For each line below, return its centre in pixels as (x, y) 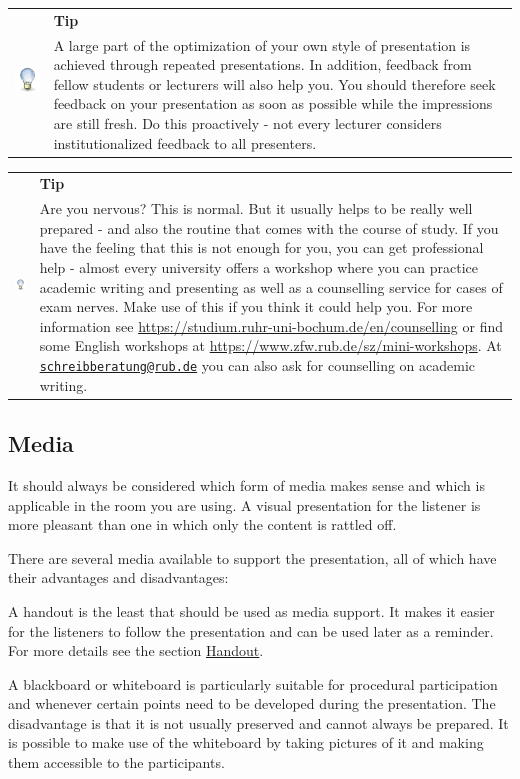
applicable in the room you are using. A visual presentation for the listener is (244, 504)
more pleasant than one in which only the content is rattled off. (202, 524)
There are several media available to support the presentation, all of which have (252, 557)
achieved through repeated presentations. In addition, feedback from (262, 64)
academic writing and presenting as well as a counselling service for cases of (271, 286)
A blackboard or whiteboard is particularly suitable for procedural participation (253, 683)
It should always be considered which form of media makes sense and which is (246, 484)
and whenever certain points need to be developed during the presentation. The (252, 703)
